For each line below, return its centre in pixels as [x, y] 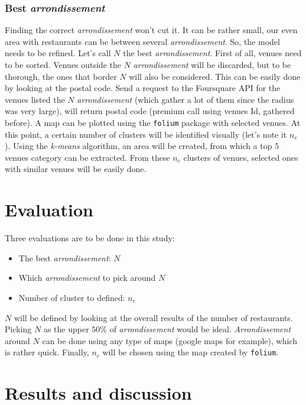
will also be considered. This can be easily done [215, 76]
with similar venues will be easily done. [76, 169]
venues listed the [35, 99]
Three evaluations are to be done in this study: [90, 238]
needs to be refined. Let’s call [58, 53]
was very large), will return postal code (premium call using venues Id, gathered [150, 111]
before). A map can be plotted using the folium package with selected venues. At [153, 122]
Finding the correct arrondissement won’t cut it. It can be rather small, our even [151, 30]
